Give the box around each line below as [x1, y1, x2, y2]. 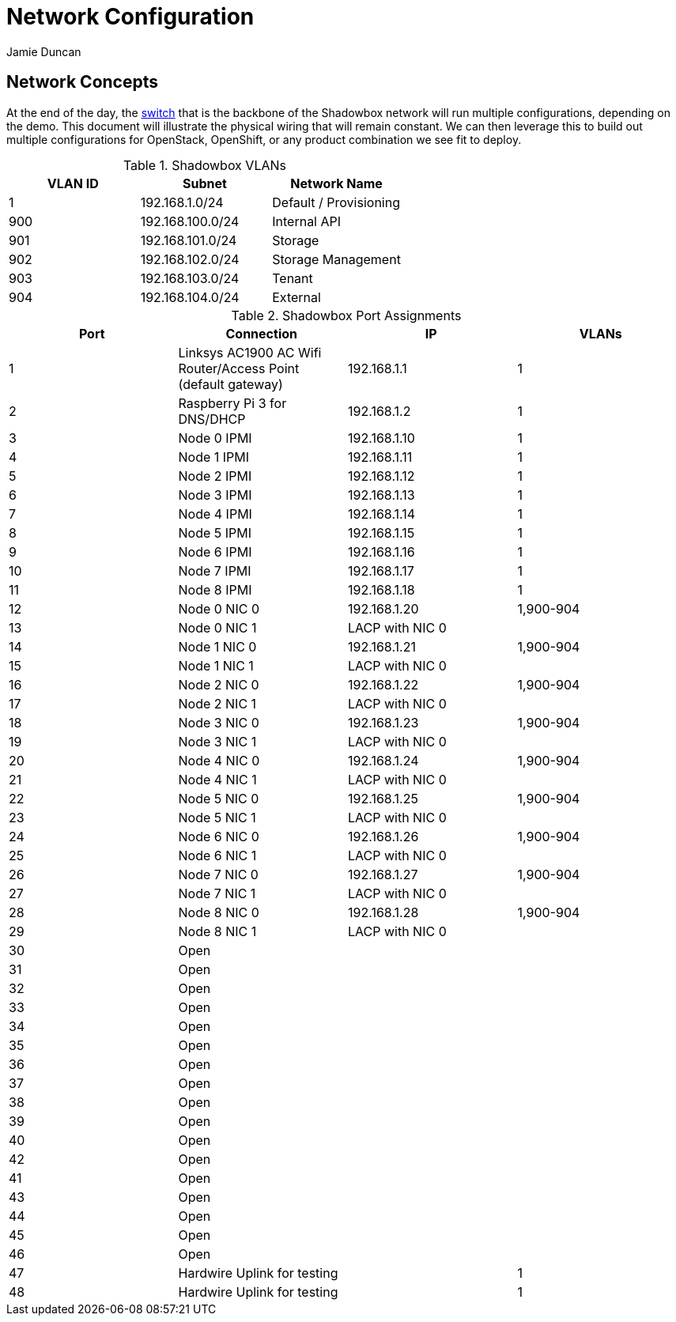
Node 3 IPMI [178, 486, 252, 503]
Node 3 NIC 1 [178, 733, 257, 750]
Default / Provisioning [272, 194, 400, 210]
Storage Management [272, 251, 401, 267]
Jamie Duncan [6, 44, 81, 59]
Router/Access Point [178, 360, 300, 376]
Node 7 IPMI [178, 562, 251, 579]
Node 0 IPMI [178, 429, 252, 446]
